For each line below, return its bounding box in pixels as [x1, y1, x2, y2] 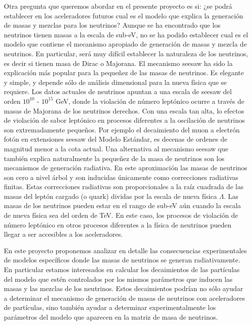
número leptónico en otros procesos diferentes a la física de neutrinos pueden [4, 219, 232, 229]
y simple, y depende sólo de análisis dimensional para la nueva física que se [4, 77, 227, 87]
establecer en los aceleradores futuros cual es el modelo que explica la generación [4, 10, 243, 20]
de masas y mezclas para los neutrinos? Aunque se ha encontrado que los [4, 20, 220, 30]
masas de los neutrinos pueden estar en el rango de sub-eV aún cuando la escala [4, 200, 241, 211]
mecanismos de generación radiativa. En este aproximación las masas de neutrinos [4, 162, 248, 173]
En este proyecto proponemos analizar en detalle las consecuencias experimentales [4, 245, 247, 255]
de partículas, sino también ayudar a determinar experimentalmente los [4, 302, 216, 312]
